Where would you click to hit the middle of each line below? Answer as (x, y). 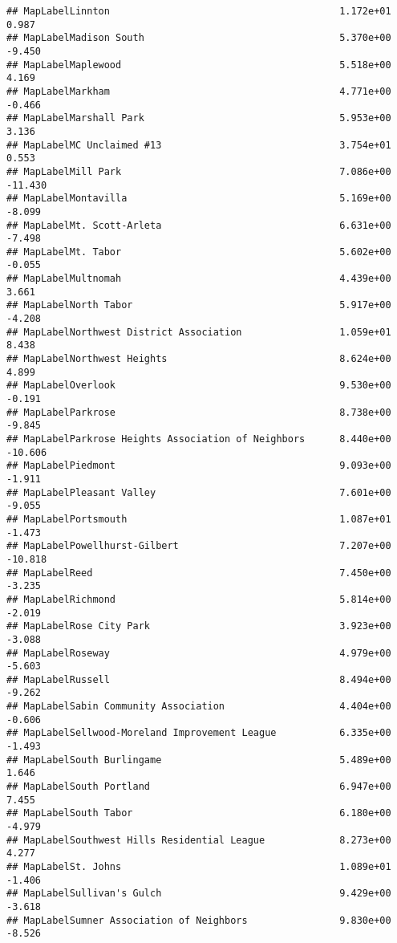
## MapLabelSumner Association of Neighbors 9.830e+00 (199, 920)
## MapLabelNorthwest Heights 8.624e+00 (199, 359)
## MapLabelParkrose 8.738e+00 (199, 412)
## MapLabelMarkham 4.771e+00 (199, 91)
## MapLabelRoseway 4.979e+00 (199, 653)
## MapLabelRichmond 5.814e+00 (199, 599)
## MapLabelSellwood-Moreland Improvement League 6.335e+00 (199, 733)
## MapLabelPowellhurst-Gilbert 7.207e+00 (199, 546)
